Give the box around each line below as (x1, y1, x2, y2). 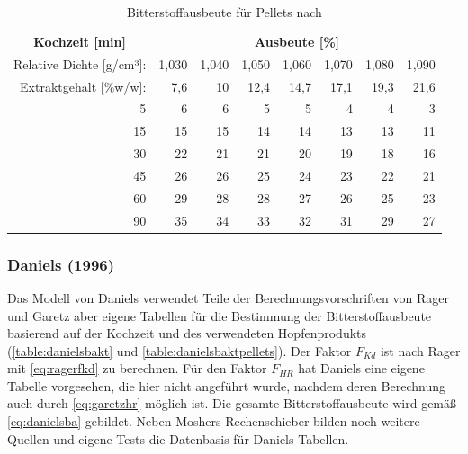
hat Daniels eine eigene (298, 359, 425, 378)
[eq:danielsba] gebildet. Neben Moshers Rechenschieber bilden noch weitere (7, 412, 420, 431)
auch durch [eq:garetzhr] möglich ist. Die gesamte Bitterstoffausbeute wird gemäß (7, 394, 457, 413)
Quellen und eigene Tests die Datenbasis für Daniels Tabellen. (7, 429, 349, 448)
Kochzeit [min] (33, 31, 127, 50)
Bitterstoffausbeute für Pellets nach (126, 3, 322, 21)
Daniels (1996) (7, 253, 115, 275)
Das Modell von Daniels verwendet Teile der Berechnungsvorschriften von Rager (7, 288, 449, 307)
